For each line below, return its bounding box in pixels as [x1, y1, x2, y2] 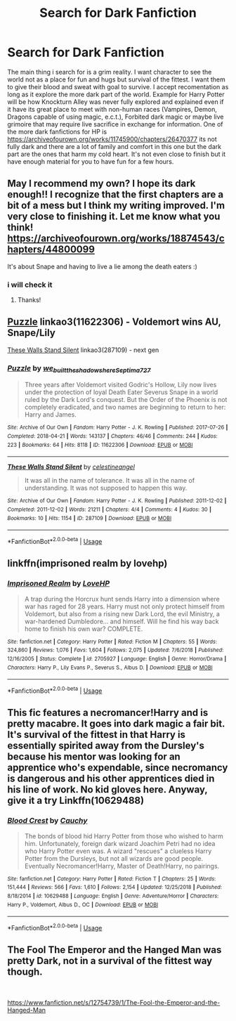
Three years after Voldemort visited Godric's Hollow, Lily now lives [24, 381, 217, 389]
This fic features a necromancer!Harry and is [7, 707, 209, 719]
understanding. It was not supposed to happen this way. [24, 483, 188, 493]
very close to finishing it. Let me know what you [7, 211, 221, 223]
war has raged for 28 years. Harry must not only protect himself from [24, 602, 225, 611]
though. [7, 966, 44, 978]
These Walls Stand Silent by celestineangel [7, 462, 136, 472]
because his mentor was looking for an [7, 750, 181, 763]
